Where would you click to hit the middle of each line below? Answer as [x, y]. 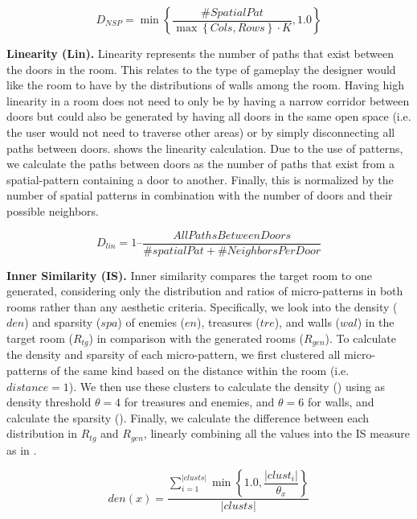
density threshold [49, 402]
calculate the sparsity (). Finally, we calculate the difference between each [188, 417]
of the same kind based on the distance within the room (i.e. [200, 371]
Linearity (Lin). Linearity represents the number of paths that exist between [200, 53]
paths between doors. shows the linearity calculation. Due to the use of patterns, [205, 148]
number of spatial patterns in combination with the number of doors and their [200, 195]
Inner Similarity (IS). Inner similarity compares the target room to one [189, 275]
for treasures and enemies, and [199, 402]
